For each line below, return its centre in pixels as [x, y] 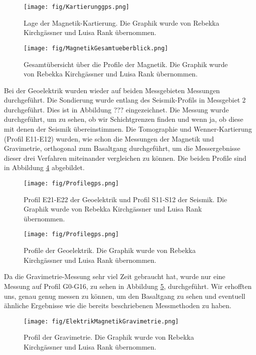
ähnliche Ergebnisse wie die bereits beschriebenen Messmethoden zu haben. [118, 305]
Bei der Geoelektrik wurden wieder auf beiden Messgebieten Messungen [112, 90]
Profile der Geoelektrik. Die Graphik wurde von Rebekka [110, 250]
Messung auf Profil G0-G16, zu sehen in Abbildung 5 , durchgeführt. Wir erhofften [128, 286]
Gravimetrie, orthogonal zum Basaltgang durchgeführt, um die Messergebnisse [122, 148]
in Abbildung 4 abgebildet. [44, 167]
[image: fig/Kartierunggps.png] [77, 7]
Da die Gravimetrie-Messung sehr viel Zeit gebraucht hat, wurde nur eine [115, 276]
